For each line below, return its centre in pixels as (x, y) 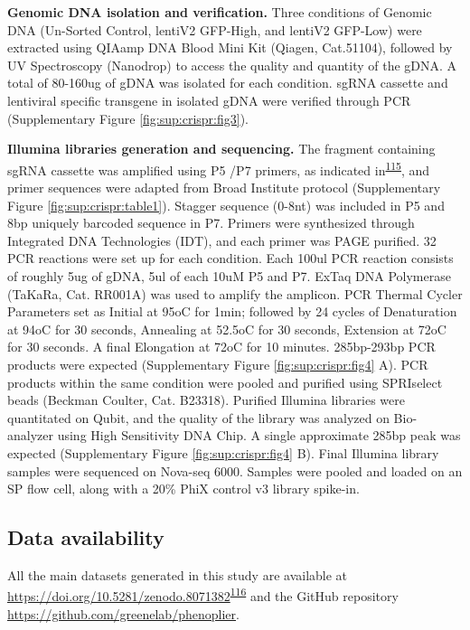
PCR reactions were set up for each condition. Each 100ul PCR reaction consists (230, 258)
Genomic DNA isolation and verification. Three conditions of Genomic (220, 12)
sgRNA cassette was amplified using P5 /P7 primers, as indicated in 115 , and (219, 168)
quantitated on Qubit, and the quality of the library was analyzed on (198, 417)
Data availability (86, 537)
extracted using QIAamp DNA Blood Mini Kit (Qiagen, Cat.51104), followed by (230, 47)
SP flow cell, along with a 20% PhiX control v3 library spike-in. (183, 489)
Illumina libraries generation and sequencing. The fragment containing (221, 149)
